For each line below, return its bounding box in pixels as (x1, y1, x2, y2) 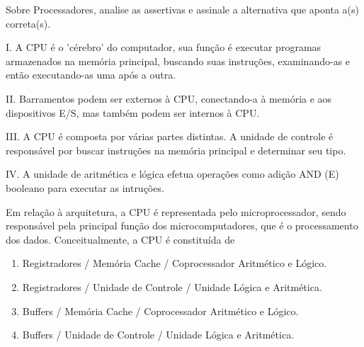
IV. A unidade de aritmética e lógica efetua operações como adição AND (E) (6, 166, 339, 181)
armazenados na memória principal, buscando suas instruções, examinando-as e (6, 53, 351, 68)
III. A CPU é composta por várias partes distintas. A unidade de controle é (6, 129, 334, 144)
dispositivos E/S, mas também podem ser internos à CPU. (6, 105, 260, 120)
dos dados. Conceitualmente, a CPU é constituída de (6, 232, 235, 246)
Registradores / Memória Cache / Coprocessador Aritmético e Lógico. (22, 256, 327, 271)
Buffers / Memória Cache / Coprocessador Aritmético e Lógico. (22, 303, 299, 318)
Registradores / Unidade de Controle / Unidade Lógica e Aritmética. (22, 279, 322, 294)
